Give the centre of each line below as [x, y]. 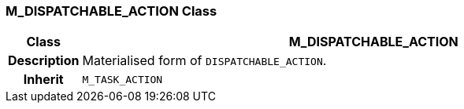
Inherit [43, 80]
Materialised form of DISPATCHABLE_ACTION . [204, 61]
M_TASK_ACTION [122, 79]
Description [44, 61]
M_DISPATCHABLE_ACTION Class [111, 11]
